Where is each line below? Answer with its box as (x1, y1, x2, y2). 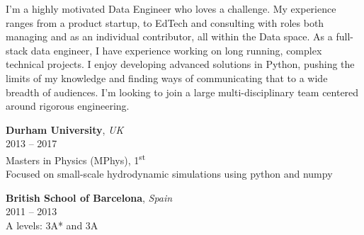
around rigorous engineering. (6, 98, 130, 113)
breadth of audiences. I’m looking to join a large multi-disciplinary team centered (6, 84, 359, 99)
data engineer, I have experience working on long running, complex (30, 42, 322, 57)
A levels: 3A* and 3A (6, 217, 98, 232)
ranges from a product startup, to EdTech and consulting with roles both (6, 15, 324, 30)
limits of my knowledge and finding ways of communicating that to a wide (6, 70, 328, 85)
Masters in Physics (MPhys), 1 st (6, 150, 146, 167)
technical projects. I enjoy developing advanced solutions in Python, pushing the (6, 57, 355, 71)
